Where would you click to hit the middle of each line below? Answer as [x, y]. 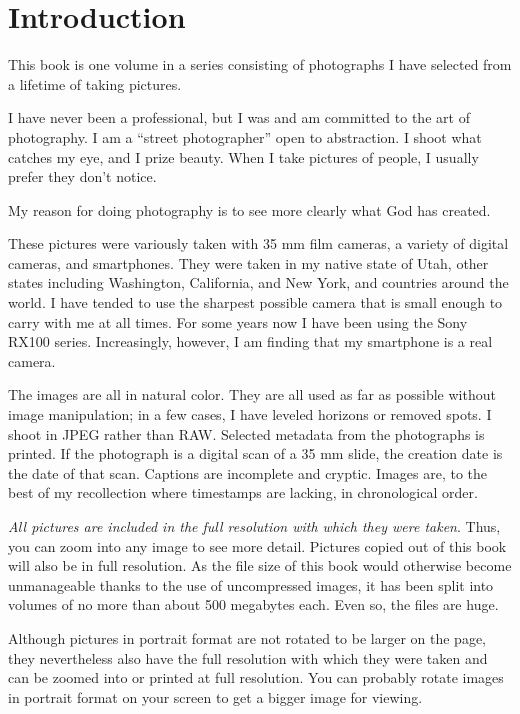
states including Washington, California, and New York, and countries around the [258, 282]
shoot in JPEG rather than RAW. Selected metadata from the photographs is [246, 433]
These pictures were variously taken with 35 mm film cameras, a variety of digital [258, 243]
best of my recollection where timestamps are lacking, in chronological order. [243, 492]
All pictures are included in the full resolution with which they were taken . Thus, [254, 526]
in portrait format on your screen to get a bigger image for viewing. [215, 696]
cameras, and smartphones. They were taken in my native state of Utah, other [248, 262]
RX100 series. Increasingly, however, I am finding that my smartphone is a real [250, 341]
